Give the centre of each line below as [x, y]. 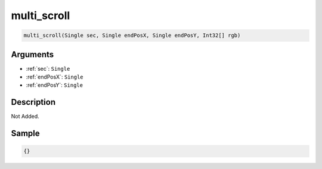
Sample [25, 134]
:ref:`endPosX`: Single [55, 77]
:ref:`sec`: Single [48, 68]
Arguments [32, 54]
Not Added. [25, 117]
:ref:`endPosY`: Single [55, 85]
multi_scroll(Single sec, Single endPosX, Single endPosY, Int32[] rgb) [132, 35]
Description [33, 102]
